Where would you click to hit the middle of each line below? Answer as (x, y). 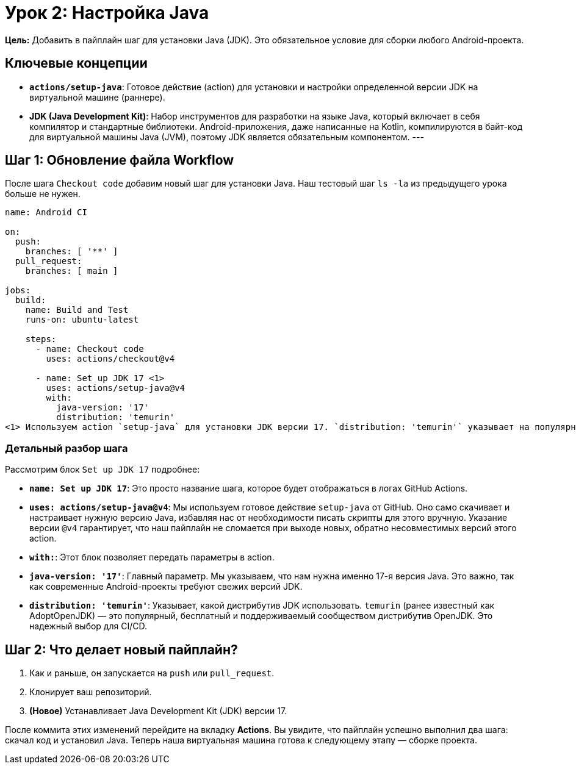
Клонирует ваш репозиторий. (91, 692)
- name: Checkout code (90, 349)
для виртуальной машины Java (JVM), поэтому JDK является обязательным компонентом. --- (227, 137)
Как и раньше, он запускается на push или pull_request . (152, 673)
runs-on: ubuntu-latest (82, 320)
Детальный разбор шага (67, 448)
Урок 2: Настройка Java (107, 13)
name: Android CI (46, 213)
